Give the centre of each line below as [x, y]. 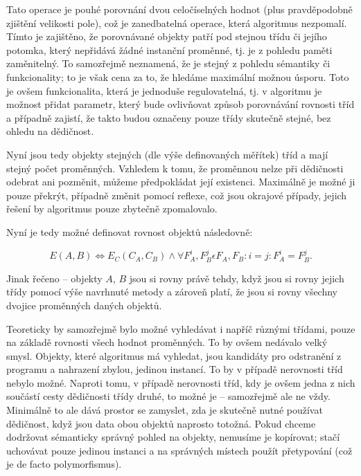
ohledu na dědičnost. [50, 131]
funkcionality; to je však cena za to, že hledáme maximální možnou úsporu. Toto [178, 76]
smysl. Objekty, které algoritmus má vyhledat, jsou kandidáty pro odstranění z [174, 355]
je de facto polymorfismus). [64, 464]
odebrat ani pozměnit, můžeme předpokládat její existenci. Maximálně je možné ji [181, 182]
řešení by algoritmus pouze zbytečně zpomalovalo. [112, 209]
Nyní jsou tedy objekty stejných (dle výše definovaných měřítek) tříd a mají [167, 154]
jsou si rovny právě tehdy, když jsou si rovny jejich [237, 278]
